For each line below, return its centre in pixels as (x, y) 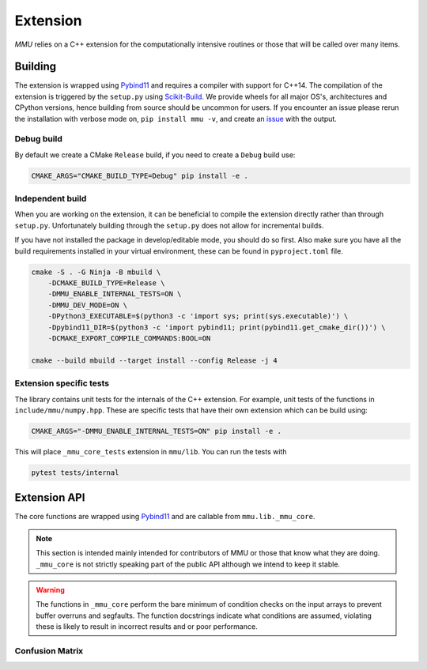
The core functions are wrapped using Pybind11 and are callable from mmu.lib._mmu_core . (165, 517)
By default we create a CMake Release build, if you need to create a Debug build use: (155, 155)
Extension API (50, 498)
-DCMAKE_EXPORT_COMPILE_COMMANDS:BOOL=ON (129, 338)
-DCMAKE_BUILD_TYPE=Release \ (106, 283)
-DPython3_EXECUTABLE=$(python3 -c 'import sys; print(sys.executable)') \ (198, 316)
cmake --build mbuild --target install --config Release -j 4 (154, 360)
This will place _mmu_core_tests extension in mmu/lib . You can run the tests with (151, 451)
